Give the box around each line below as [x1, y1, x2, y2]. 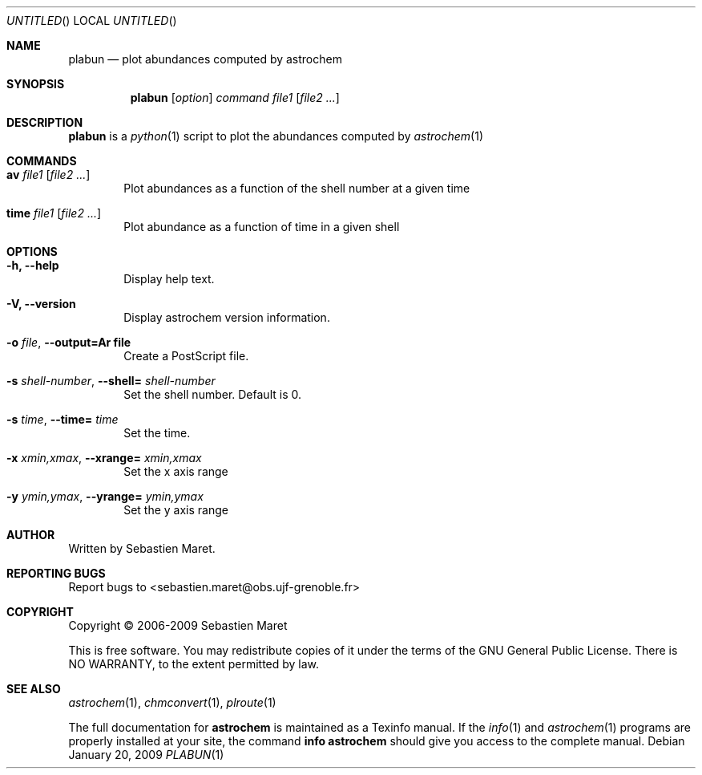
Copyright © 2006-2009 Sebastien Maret [68, 619, 288, 632]
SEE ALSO [6, 682, 61, 696]
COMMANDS [6, 154, 77, 168]
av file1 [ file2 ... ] [6, 168, 91, 181]
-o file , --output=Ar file [6, 335, 131, 349]
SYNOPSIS [6, 77, 65, 91]
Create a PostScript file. [123, 349, 249, 363]
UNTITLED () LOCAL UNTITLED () [6, 14, 177, 27]
